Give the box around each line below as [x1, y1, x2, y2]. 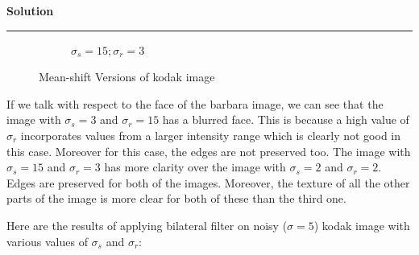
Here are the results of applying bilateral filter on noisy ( [6, 216, 288, 233]
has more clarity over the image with [104, 158, 286, 175]
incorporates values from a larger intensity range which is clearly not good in [20, 126, 401, 143]
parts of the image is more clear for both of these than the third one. [6, 190, 346, 207]
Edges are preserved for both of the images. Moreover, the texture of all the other [6, 174, 410, 191]
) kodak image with [313, 216, 410, 233]
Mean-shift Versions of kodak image [39, 68, 215, 85]
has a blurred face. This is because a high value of [162, 111, 409, 128]
